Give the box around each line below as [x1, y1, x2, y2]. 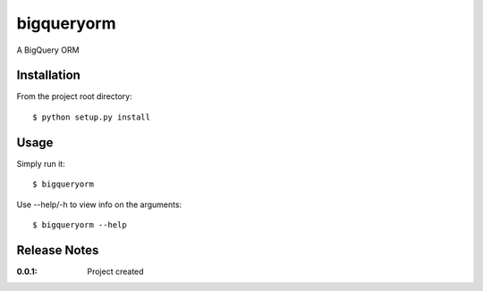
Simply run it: [16, 158, 66, 169]
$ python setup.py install [32, 112, 151, 122]
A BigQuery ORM [16, 45, 80, 55]
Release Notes [16, 242, 99, 258]
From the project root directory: [16, 91, 133, 102]
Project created [87, 266, 144, 277]
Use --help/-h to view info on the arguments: [16, 199, 182, 210]
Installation [16, 68, 80, 83]
